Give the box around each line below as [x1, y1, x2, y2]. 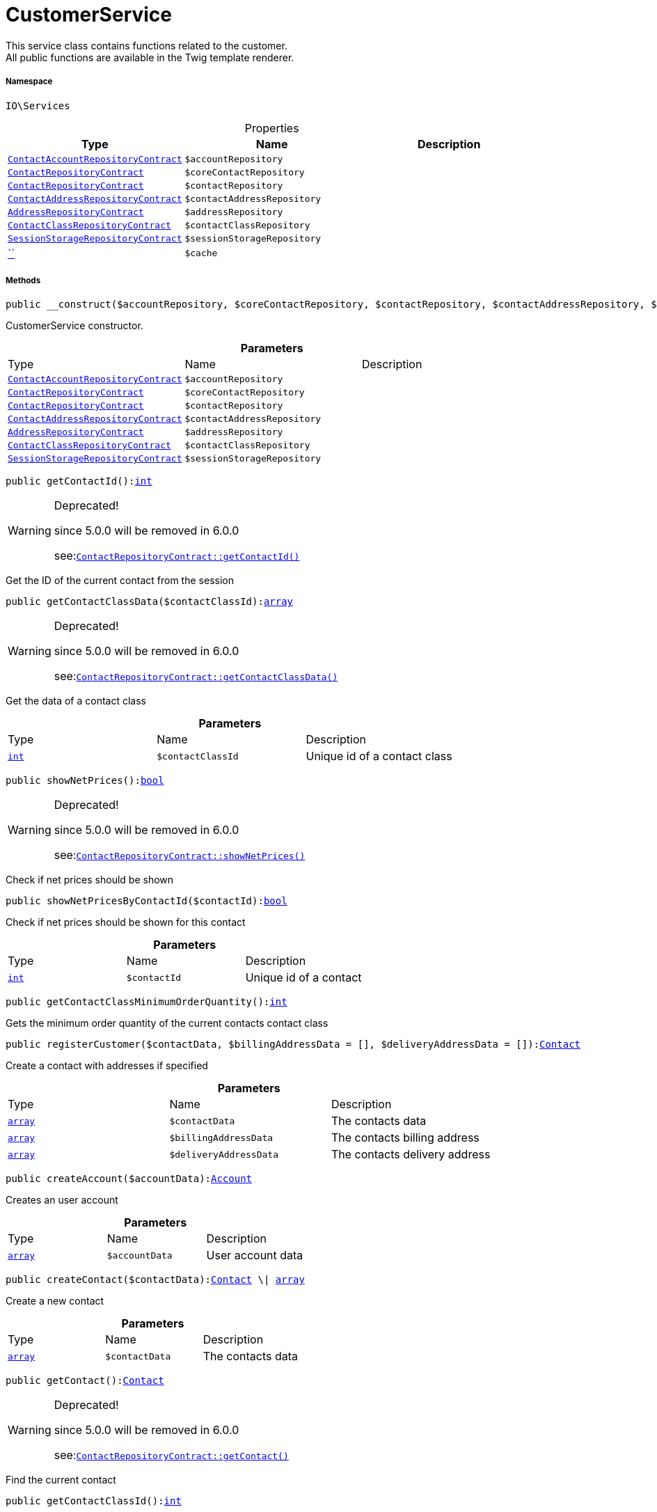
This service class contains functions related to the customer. [6, 39, 287, 52]
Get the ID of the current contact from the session [6, 574, 234, 587]
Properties [244, 120, 299, 135]
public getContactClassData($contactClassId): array [6, 596, 294, 608]
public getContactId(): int [6, 475, 152, 487]
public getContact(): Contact [6, 1375, 164, 1387]
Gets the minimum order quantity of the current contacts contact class [6, 1017, 328, 1030]
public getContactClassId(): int [6, 1495, 182, 1507]
